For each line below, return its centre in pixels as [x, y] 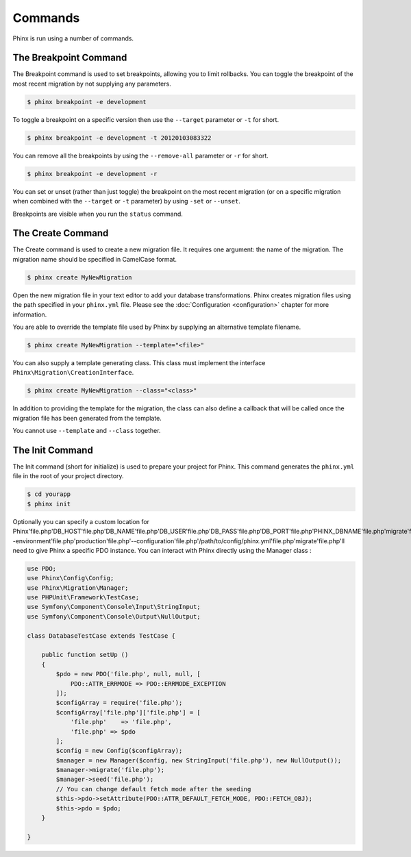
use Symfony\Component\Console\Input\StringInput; [114, 607]
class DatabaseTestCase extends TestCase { [101, 636]
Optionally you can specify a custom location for [81, 521]
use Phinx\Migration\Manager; [78, 588]
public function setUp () [85, 655]
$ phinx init [49, 504]
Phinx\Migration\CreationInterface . [73, 373]
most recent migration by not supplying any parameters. [92, 84]
